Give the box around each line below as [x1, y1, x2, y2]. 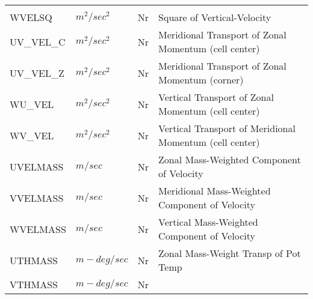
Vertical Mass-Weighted [158, 215, 258, 229]
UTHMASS [10, 253, 58, 267]
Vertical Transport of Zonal [158, 90, 274, 104]
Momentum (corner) [158, 73, 244, 86]
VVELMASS [10, 190, 64, 205]
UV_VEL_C [10, 34, 66, 49]
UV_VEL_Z [10, 65, 64, 80]
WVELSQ [10, 10, 52, 24]
